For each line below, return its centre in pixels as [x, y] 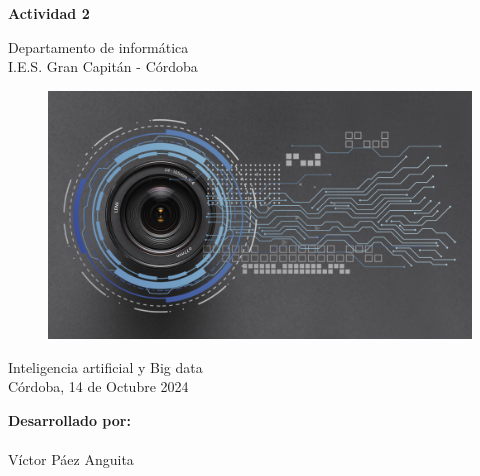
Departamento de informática [98, 46]
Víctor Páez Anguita [71, 459]
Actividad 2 [49, 13]
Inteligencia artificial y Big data [105, 366]
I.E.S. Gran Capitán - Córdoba [103, 66]
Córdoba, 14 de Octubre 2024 [98, 386]
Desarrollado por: [69, 420]
